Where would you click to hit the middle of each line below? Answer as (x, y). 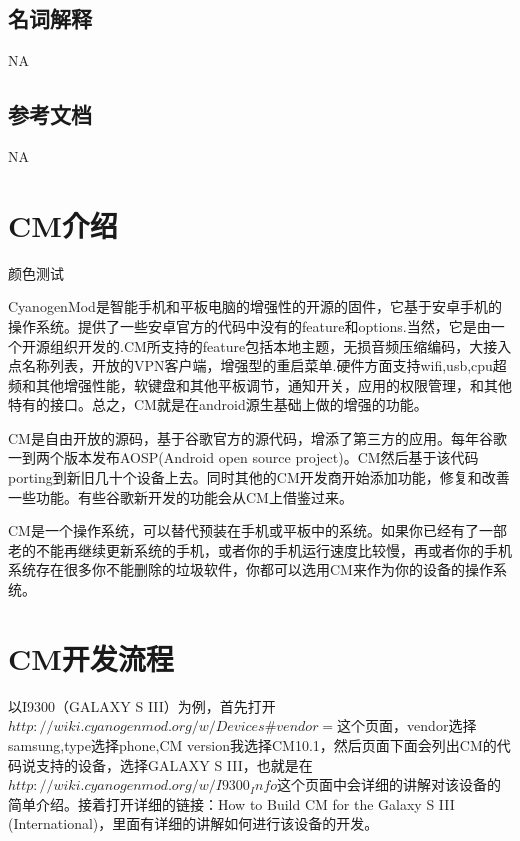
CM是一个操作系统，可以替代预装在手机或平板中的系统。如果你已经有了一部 (257, 530)
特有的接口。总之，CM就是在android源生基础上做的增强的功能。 (218, 404)
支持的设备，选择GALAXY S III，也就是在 (174, 764)
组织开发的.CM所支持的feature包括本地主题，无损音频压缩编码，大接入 (280, 345)
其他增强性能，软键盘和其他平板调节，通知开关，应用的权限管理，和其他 (273, 384)
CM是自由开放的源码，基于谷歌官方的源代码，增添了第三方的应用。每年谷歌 (257, 437)
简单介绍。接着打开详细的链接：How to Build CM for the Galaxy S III (231, 803)
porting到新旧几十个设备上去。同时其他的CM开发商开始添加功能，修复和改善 (259, 477)
